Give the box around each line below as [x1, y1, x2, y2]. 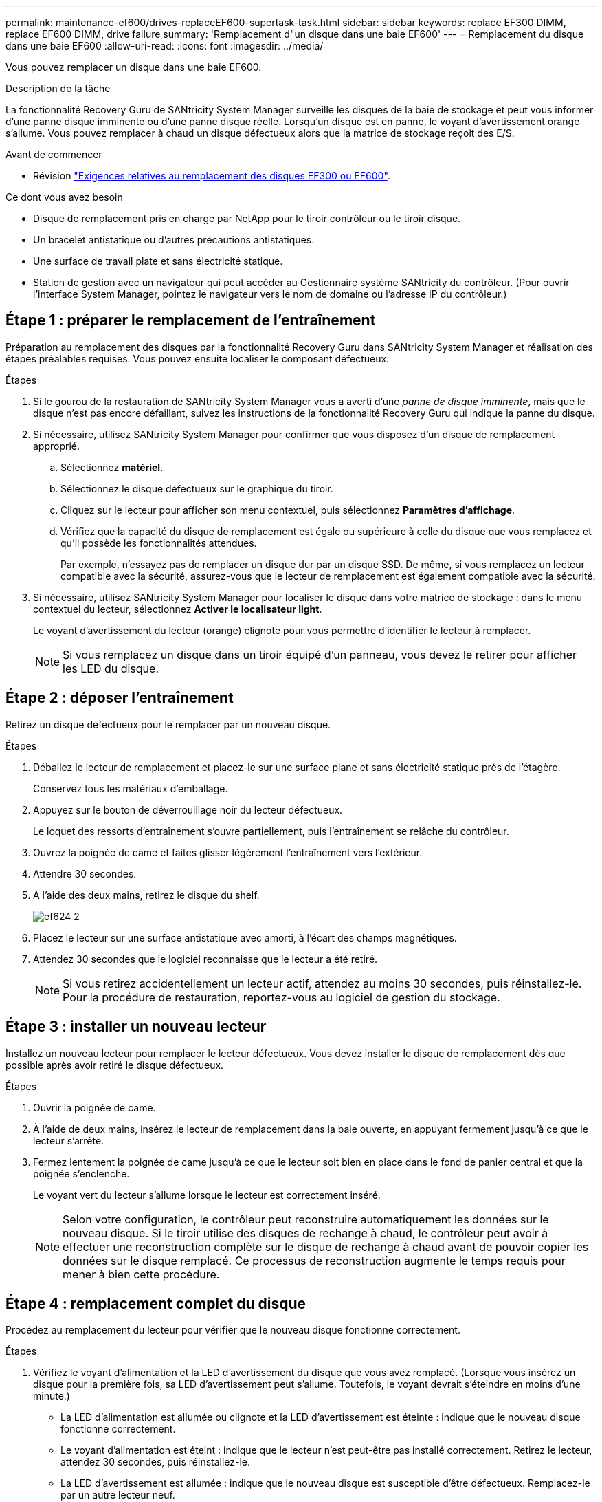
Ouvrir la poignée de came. [33, 1101, 156, 1113]
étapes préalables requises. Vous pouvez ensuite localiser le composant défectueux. [5, 352, 390, 364]
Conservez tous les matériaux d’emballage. [33, 782, 228, 794]
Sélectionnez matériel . [60, 461, 164, 473]
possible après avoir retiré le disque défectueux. [5, 1058, 224, 1071]
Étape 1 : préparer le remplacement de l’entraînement [5, 312, 376, 329]
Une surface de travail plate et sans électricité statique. [33, 255, 283, 267]
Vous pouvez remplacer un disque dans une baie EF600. [5, 61, 262, 73]
